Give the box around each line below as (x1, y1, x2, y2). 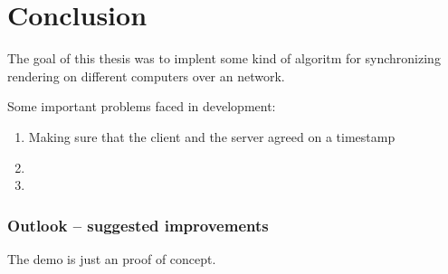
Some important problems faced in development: (7, 97, 276, 116)
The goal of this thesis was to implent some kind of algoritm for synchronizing (7, 49, 441, 68)
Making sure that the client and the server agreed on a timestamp (28, 127, 396, 146)
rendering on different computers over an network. (7, 66, 285, 85)
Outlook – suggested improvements (7, 213, 269, 236)
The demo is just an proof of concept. (7, 249, 216, 268)
